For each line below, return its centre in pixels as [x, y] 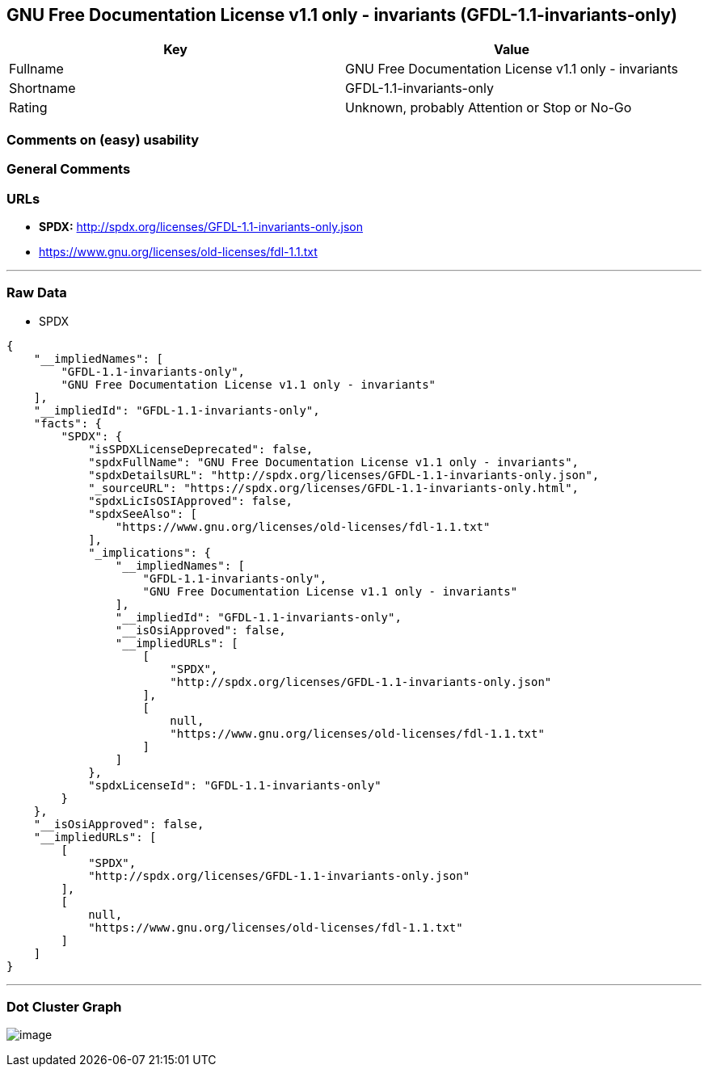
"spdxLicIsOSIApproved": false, [191, 501]
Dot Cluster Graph [64, 1007]
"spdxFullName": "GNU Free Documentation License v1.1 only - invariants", [334, 462]
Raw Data [37, 293]
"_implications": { [150, 552]
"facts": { [68, 423]
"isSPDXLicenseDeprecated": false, [201, 449]
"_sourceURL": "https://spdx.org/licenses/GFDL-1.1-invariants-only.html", [334, 488]
